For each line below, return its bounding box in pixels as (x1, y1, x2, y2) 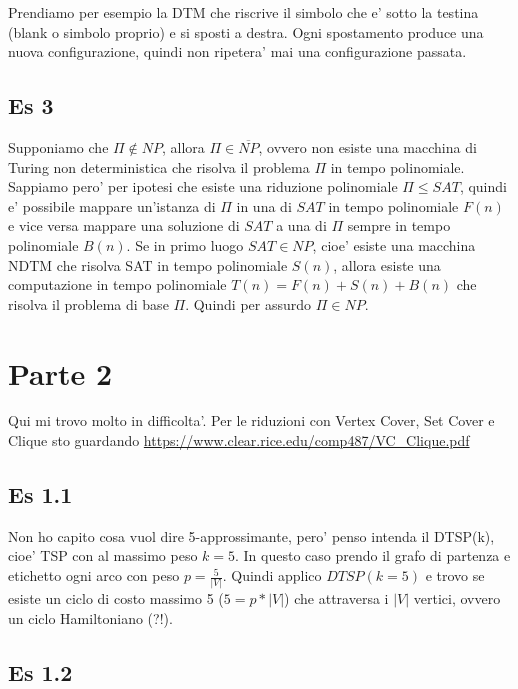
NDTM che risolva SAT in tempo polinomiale (8, 254, 288, 275)
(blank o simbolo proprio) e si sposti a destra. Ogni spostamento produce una (8, 21, 484, 42)
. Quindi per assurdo (185, 293, 312, 314)
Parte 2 (8, 352, 113, 393)
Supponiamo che (8, 136, 109, 157)
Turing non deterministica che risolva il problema (8, 156, 310, 177)
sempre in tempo (347, 215, 451, 236)
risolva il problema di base (8, 293, 169, 314)
